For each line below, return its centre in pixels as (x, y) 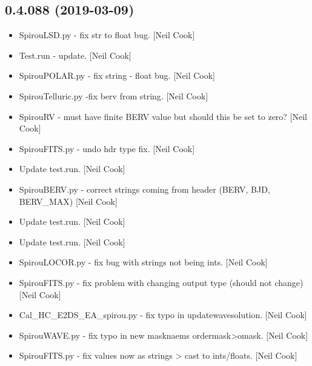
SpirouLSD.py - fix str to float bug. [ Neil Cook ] (107, 35)
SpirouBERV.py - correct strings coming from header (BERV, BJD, (144, 189)
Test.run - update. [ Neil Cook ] (75, 55)
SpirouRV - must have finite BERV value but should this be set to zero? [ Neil (163, 116)
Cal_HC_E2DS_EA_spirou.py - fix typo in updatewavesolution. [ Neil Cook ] (163, 315)
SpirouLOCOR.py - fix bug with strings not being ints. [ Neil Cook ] (143, 262)
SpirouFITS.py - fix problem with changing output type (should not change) (161, 282)
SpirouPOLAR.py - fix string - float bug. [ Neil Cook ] (117, 75)
